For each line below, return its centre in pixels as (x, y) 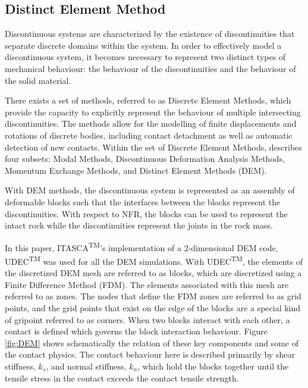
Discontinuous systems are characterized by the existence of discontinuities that (150, 34)
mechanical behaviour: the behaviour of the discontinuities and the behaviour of (150, 68)
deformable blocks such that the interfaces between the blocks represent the (143, 201)
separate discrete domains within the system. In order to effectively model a (143, 45)
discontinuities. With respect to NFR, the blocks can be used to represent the (146, 213)
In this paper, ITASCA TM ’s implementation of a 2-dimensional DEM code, (142, 246)
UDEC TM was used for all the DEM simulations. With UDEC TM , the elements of (154, 260)
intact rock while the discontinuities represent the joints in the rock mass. (139, 225)
